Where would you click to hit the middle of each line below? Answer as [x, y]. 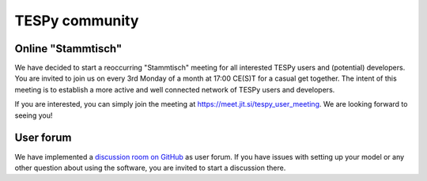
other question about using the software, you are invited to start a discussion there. [150, 168]
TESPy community [77, 21]
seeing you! [34, 115]
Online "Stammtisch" [68, 49]
